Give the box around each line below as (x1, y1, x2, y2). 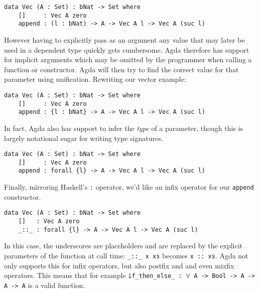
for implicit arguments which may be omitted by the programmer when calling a (4, 54, 252, 65)
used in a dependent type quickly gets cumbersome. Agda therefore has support (4, 44, 249, 55)
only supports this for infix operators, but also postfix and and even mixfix (4, 260, 234, 270)
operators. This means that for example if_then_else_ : (4, 270, 182, 280)
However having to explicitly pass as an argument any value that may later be (4, 34, 245, 45)
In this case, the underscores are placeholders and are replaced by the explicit (4, 240, 243, 251)
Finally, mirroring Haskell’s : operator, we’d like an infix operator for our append (4, 182, 254, 192)
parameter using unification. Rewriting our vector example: (4, 74, 186, 84)
